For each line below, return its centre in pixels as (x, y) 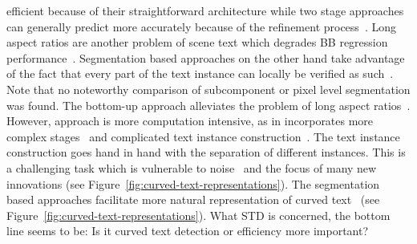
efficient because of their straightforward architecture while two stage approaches (205, 10)
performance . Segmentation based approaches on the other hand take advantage (206, 57)
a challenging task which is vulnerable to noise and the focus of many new (192, 167)
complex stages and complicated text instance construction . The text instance (203, 136)
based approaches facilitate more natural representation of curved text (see (193, 199)
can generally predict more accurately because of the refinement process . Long (201, 26)
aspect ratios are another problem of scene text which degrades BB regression (197, 42)
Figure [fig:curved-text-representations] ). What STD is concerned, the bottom (198, 215)
